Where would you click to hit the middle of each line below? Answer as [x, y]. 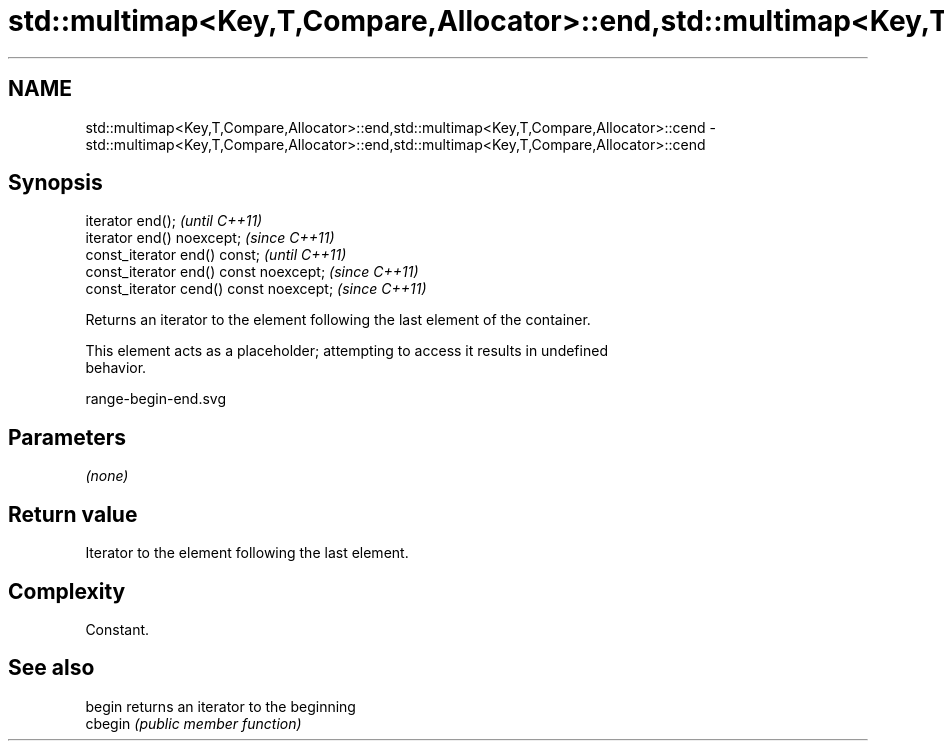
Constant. [117, 629]
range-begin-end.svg [156, 399]
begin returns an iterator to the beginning [220, 706]
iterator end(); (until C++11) [174, 221]
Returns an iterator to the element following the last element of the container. [338, 320]
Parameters [67, 437]
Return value [73, 514]
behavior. [116, 368]
